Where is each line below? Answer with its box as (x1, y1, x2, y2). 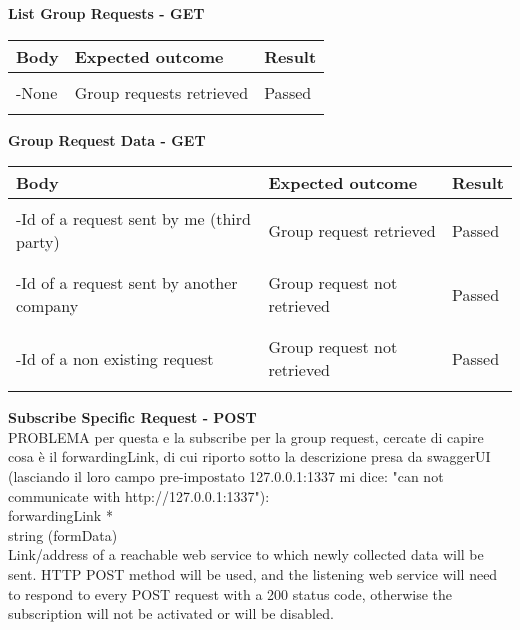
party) (16, 230, 60, 254)
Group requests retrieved (74, 80, 249, 104)
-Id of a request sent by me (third (16, 207, 251, 231)
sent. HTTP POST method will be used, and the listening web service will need (8, 563, 498, 584)
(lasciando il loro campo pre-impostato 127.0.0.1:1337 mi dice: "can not (8, 465, 444, 486)
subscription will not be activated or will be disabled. (8, 603, 334, 624)
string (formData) (8, 524, 118, 545)
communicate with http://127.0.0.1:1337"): (8, 485, 270, 506)
